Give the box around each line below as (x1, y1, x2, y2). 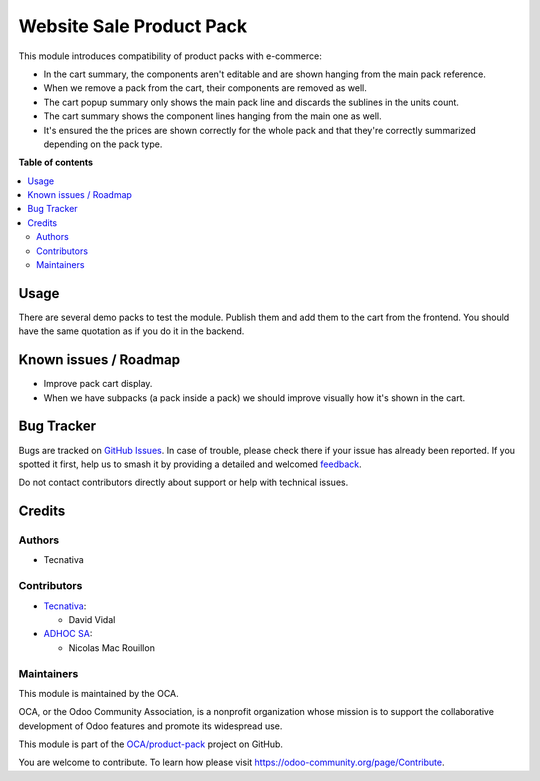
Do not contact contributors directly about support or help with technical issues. (18, 476, 349, 489)
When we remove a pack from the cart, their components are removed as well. (43, 82, 367, 94)
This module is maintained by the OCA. (18, 687, 179, 699)
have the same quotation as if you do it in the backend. (18, 325, 245, 337)
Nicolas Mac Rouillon (68, 641, 155, 654)
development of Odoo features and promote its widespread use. (18, 720, 283, 732)
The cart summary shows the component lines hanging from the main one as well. (43, 110, 382, 122)
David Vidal (68, 613, 116, 625)
